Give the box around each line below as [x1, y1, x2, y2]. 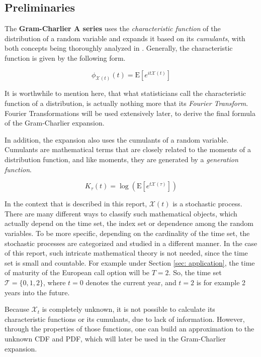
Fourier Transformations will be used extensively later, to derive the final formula [5, 107, 255, 118]
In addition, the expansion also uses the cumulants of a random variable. [5, 134, 229, 145]
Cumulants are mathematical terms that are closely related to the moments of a [5, 144, 251, 155]
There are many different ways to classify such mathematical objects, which [5, 208, 237, 218]
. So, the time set [168, 267, 222, 278]
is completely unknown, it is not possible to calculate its [42, 304, 215, 314]
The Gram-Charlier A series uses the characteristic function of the [5, 23, 221, 34]
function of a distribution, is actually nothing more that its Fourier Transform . [5, 98, 248, 108]
